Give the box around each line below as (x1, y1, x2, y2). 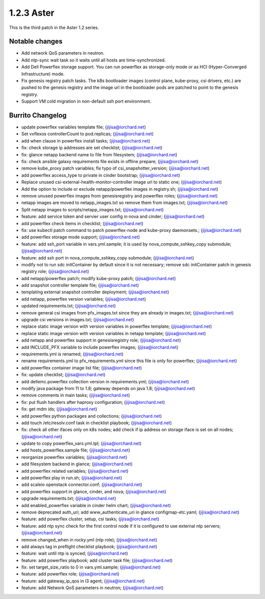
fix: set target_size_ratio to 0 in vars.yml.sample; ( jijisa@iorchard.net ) (21, 564, 161, 570)
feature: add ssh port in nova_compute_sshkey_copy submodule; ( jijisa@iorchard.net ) (21, 255, 194, 260)
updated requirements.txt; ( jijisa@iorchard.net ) (21, 303, 116, 309)
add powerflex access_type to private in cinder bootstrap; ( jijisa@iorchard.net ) (21, 172, 180, 178)
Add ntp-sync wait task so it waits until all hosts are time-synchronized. (21, 57, 166, 63)
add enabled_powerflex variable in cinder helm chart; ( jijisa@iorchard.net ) (21, 502, 171, 508)
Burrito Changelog (9, 111, 67, 119)
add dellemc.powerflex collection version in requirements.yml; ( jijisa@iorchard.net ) (21, 378, 189, 384)
